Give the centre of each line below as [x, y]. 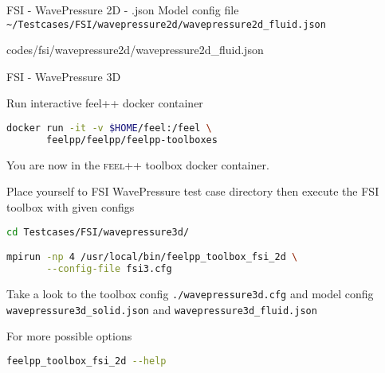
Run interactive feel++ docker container [105, 103]
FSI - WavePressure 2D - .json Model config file [123, 10]
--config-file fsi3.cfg [109, 268]
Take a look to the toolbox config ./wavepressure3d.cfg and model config [190, 293]
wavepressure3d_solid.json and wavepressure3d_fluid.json [162, 309]
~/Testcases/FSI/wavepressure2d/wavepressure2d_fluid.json [166, 24]
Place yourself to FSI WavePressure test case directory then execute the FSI [193, 191]
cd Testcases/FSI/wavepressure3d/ [98, 232]
